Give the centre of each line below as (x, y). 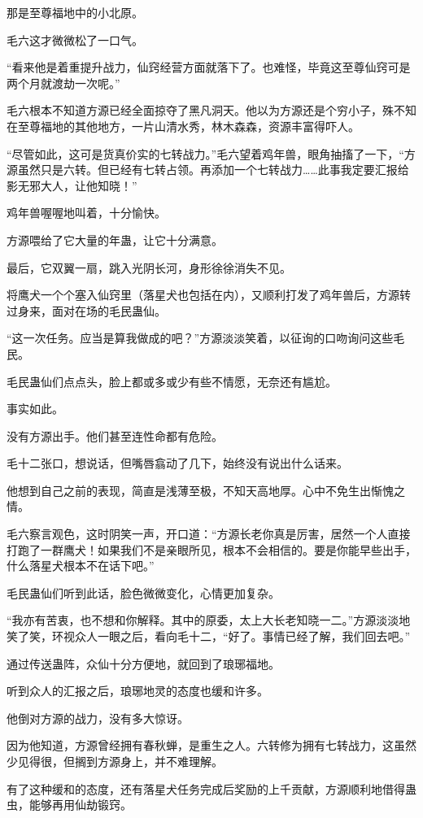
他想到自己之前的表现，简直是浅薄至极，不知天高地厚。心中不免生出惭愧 (200, 490)
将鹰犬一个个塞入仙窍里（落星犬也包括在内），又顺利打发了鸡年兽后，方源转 (209, 295)
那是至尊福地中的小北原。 (75, 12)
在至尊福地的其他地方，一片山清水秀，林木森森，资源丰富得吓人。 (183, 126)
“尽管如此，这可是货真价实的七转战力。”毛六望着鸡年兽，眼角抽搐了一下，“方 (211, 153)
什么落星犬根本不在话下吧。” (81, 566)
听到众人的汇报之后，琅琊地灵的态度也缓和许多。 (137, 691)
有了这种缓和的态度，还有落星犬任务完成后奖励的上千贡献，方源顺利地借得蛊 (211, 788)
